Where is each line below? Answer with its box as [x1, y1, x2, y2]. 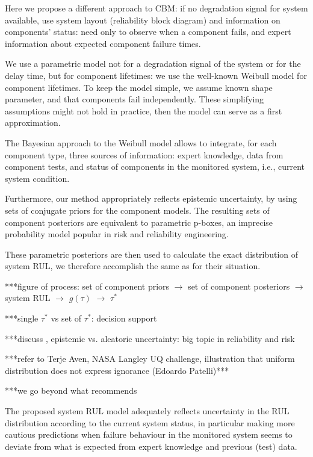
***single [5, 312, 39, 325]
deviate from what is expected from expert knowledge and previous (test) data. [5, 440, 297, 452]
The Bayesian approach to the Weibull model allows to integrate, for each [5, 136, 277, 149]
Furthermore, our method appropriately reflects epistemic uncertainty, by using [5, 192, 297, 205]
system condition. [5, 172, 70, 184]
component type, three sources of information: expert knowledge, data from [5, 148, 284, 161]
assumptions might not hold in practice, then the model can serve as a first [5, 104, 282, 117]
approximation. [5, 116, 61, 129]
